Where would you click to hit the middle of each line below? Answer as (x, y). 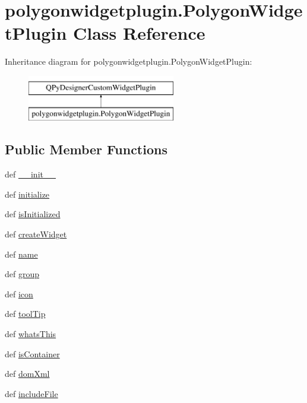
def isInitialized (33, 214)
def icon (19, 293)
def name (21, 254)
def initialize (27, 194)
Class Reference (139, 33)
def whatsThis (31, 334)
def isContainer (32, 353)
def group (22, 274)
